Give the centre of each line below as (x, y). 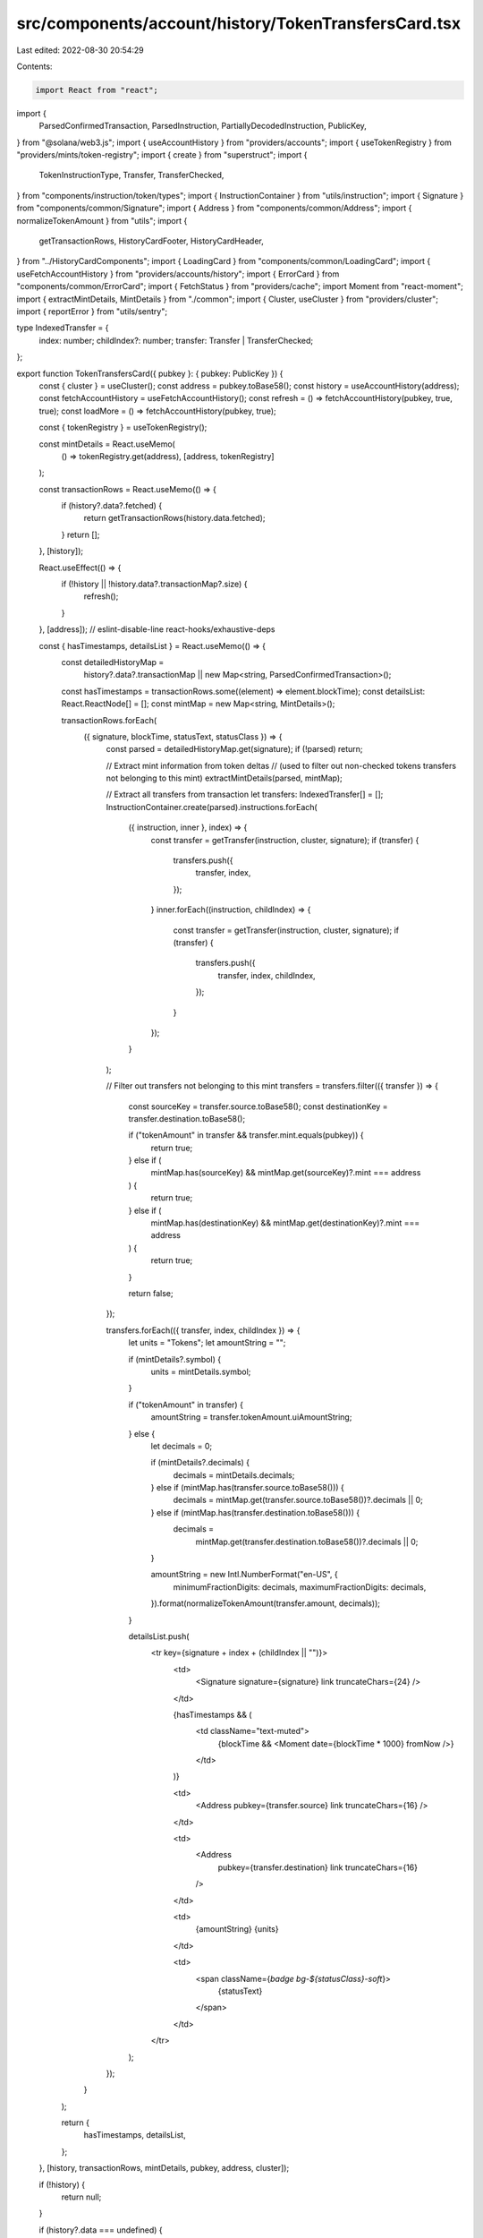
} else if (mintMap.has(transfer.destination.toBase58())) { (255, 1512)
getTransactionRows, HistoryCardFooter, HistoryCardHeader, (151, 241)
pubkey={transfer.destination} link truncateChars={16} (318, 1867)
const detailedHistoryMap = (113, 662)
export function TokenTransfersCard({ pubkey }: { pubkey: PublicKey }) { (150, 373)
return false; (151, 1293)
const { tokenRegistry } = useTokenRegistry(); (123, 427)
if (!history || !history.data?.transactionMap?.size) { (154, 584)
